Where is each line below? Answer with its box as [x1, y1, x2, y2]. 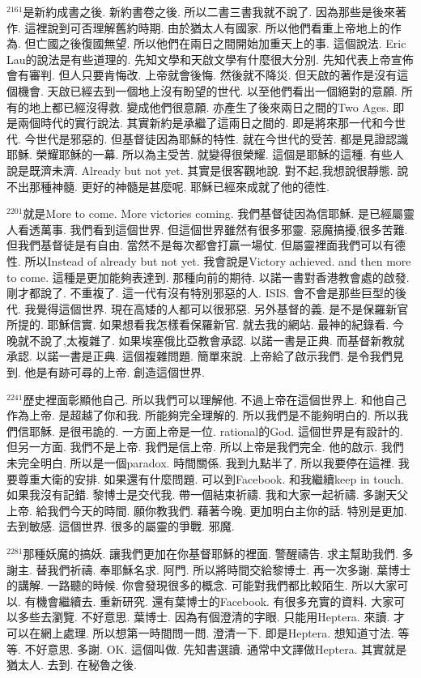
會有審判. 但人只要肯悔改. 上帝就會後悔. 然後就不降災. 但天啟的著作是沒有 [6, 66, 398, 83]
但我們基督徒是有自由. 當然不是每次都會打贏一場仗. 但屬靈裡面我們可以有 [6, 237, 395, 254]
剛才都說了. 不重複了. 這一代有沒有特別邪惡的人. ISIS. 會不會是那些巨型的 [6, 284, 395, 301]
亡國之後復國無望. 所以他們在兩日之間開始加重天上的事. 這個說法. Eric [36, 35, 406, 52]
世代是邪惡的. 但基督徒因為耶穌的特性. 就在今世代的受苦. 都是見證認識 [36, 130, 409, 147]
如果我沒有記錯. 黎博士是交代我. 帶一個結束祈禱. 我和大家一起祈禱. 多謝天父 [6, 486, 409, 503]
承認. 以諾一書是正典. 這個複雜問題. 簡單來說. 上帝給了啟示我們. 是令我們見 [6, 348, 404, 365]
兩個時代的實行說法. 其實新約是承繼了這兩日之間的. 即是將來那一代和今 [17, 114, 395, 131]
